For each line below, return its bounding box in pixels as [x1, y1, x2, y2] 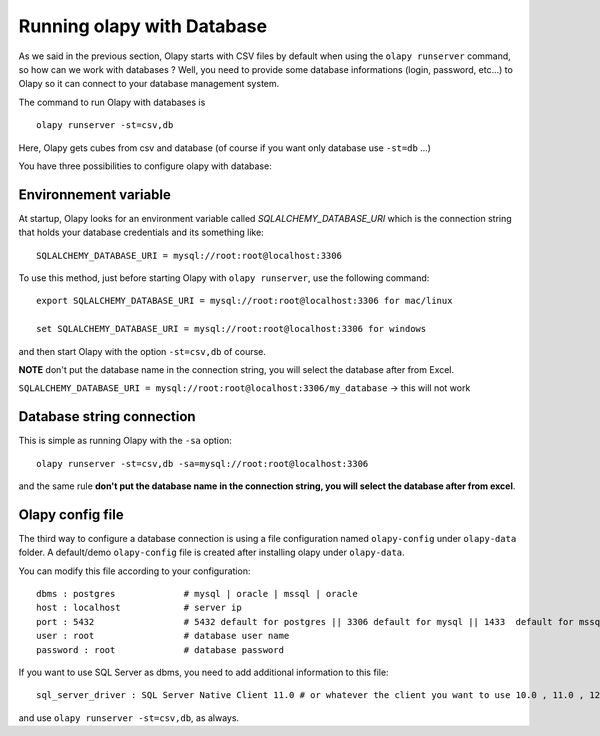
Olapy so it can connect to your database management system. [18, 78, 280, 90]
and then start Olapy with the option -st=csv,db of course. [18, 345, 267, 357]
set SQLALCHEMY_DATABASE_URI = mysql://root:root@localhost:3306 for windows [36, 323, 427, 335]
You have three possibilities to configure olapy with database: [18, 160, 272, 172]
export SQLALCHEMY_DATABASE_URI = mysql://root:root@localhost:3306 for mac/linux [36, 295, 453, 307]
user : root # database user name [36, 630, 290, 642]
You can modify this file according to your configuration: [18, 565, 251, 577]
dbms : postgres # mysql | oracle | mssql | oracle [36, 588, 359, 600]
